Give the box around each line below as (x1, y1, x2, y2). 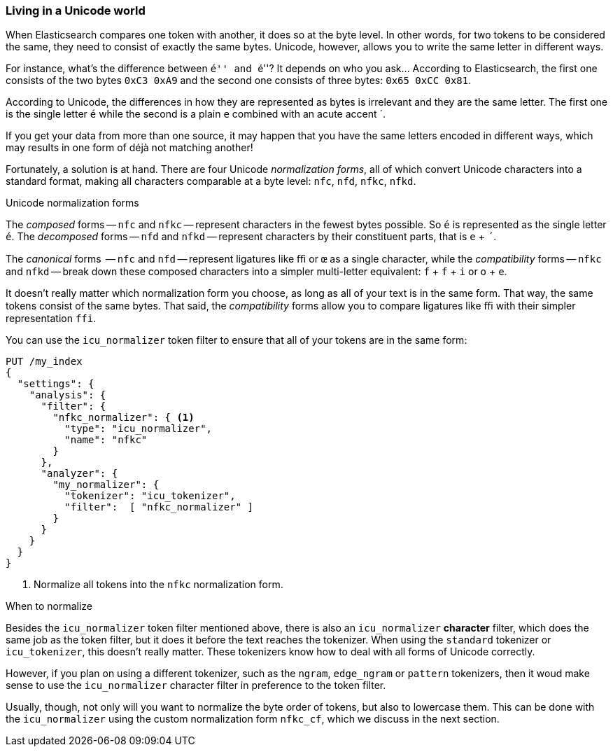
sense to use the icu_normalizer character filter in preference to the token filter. (6, 679, 386, 692)
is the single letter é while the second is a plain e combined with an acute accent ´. (6, 108, 386, 120)
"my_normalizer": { (52, 479, 160, 491)
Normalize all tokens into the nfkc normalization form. (34, 578, 283, 591)
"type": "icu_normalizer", (64, 423, 213, 435)
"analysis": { (29, 389, 106, 401)
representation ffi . (6, 312, 97, 325)
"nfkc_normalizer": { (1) (52, 412, 195, 424)
